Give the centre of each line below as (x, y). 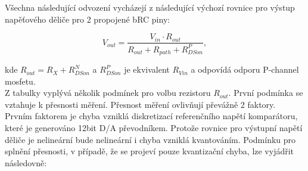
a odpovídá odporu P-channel (245, 69)
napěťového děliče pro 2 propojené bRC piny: (88, 19)
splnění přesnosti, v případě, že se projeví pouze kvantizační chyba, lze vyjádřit (150, 151)
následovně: (26, 162)
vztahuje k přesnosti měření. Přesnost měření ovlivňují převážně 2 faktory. (140, 104)
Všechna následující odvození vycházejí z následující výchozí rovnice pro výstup (150, 7)
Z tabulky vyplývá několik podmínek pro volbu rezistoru (108, 93)
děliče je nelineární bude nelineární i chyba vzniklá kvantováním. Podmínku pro (150, 139)
